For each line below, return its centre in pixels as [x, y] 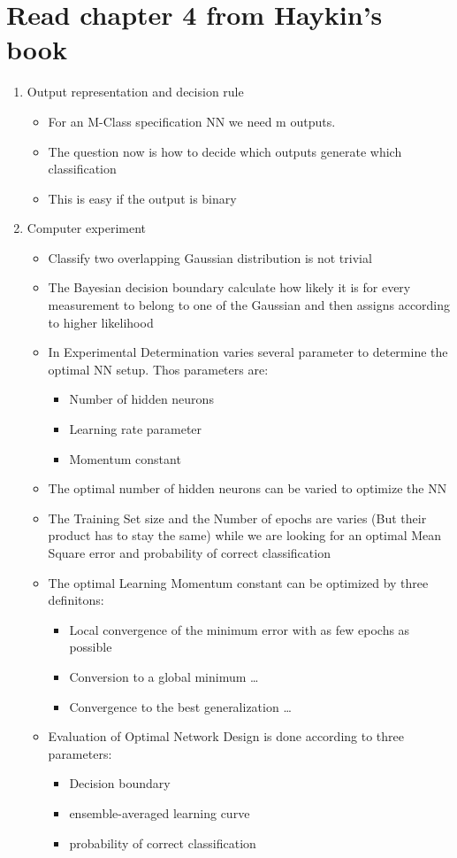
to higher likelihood [101, 322]
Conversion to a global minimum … [164, 676]
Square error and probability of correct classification [189, 553]
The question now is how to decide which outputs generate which [225, 151]
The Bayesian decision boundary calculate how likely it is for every [229, 287]
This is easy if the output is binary [142, 198]
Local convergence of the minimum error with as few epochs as [240, 629]
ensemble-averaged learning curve [160, 812]
